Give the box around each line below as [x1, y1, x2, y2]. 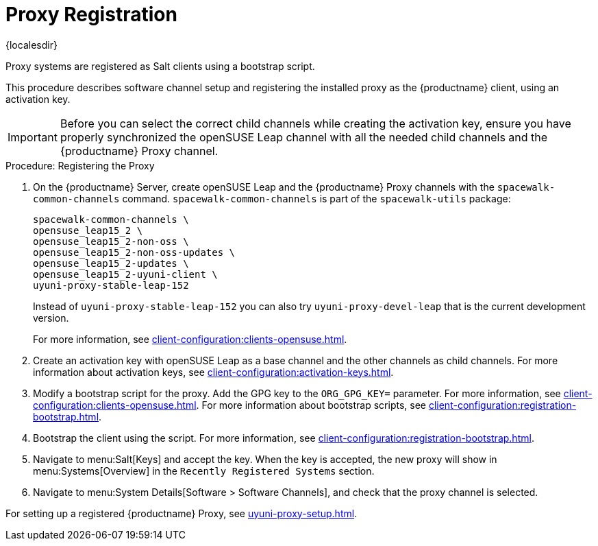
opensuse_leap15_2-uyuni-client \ [33, 268, 218, 280]
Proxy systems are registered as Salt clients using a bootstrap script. [5, 60, 315, 72]
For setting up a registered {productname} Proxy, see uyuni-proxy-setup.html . [5, 507, 358, 519]
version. [33, 311, 69, 324]
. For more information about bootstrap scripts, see [196, 399, 426, 411]
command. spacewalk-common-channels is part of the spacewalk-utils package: [122, 192, 511, 204]
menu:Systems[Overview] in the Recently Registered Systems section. [33, 464, 375, 477]
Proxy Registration [5, 3, 177, 26]
